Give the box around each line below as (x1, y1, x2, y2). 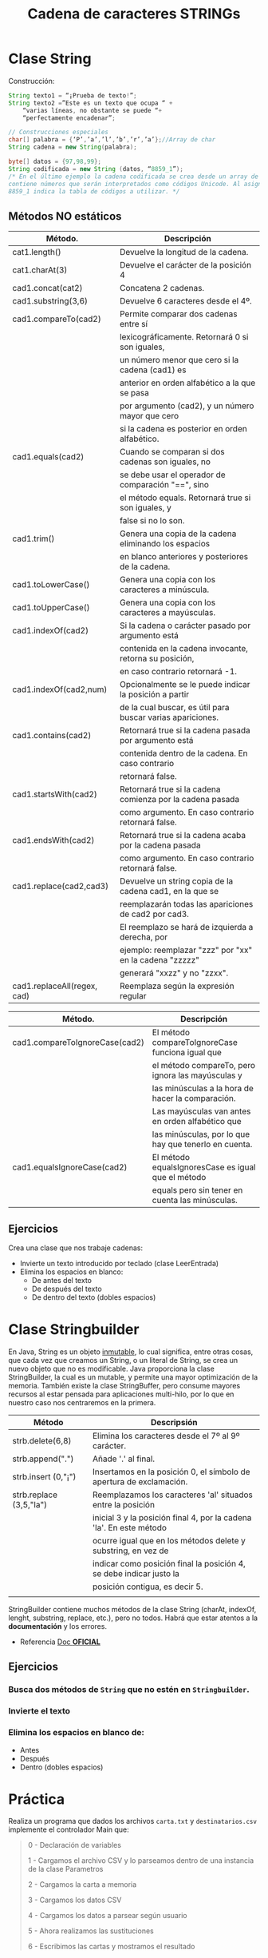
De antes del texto (31, 1276, 92, 1285)
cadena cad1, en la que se (119, 886, 219, 897)
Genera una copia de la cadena (119, 528, 237, 539)
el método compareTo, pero (152, 1060, 256, 1071)
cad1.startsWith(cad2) (12, 788, 98, 800)
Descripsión (150, 1417, 198, 1428)
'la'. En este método (93, 1523, 167, 1533)
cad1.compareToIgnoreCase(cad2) (12, 1037, 145, 1048)
